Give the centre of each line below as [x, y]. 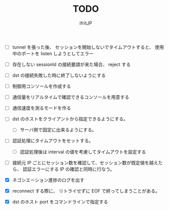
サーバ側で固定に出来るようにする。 [58, 130]
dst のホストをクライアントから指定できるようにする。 [70, 119]
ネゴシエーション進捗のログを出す [48, 180]
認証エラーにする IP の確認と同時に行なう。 [69, 169]
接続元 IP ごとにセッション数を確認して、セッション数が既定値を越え [85, 162]
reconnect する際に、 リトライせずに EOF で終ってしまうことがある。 [86, 191]
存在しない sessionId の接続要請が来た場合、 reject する [71, 64]
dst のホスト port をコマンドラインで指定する [60, 202]
